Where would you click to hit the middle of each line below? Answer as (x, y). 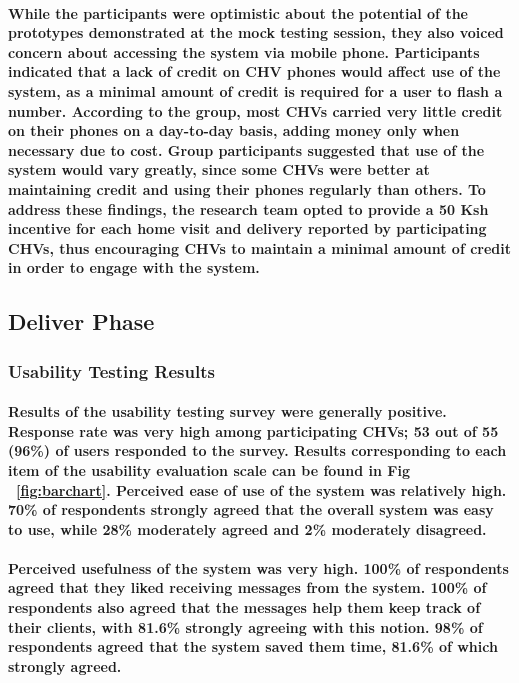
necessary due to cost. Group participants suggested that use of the (246, 149)
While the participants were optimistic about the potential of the (238, 12)
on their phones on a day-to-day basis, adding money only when (234, 130)
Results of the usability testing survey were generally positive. (227, 411)
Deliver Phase (81, 321)
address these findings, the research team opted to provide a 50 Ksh (248, 208)
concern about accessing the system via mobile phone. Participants (244, 51)
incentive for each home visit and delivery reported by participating (247, 228)
